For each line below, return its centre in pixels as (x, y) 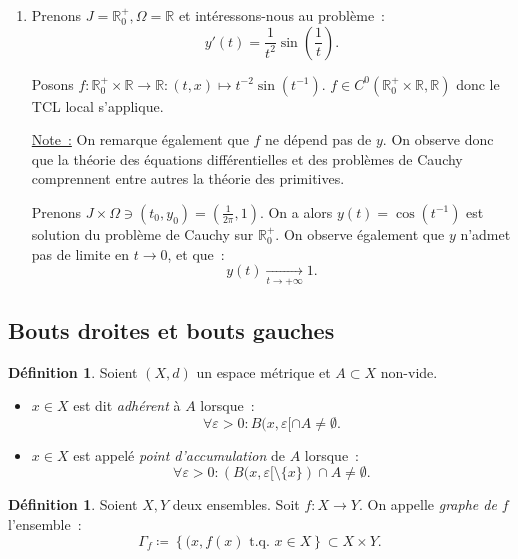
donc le (478, 83)
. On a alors (296, 211)
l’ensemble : (45, 524)
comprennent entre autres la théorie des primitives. (188, 178)
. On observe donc (438, 139)
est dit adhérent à (127, 405)
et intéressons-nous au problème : (281, 15)
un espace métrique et (263, 371)
